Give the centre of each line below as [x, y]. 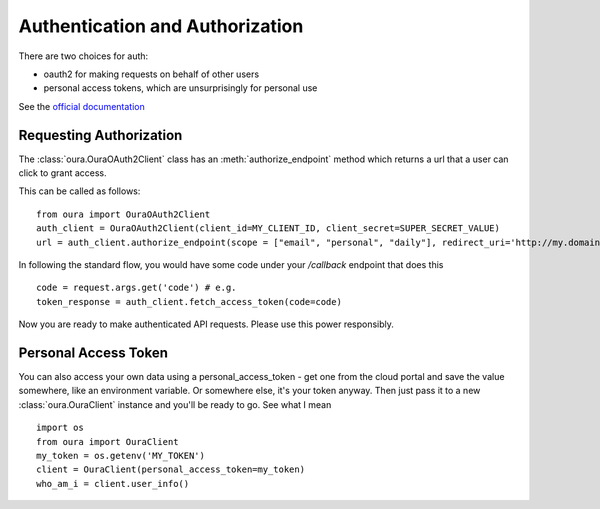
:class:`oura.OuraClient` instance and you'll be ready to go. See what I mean [175, 404]
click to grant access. [62, 173]
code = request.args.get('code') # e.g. [136, 288]
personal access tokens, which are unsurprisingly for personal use [180, 88]
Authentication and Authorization [161, 26]
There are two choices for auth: [83, 56]
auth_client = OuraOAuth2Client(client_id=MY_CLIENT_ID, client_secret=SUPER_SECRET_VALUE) [268, 228]
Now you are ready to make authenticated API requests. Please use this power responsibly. [206, 324]
